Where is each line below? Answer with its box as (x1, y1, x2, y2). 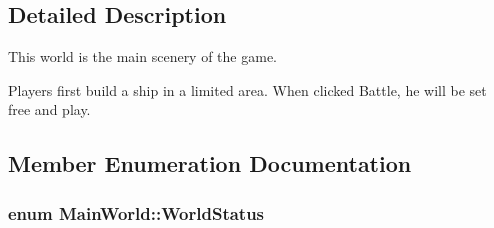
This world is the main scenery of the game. (8, 46, 277, 67)
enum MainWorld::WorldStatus (8, 200, 265, 225)
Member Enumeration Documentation (8, 148, 412, 179)
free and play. (8, 99, 91, 120)
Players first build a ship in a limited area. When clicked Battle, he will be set (8, 79, 487, 100)
